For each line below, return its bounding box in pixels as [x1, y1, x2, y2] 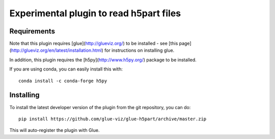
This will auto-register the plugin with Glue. [9, 127, 100, 133]
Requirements [9, 27, 56, 36]
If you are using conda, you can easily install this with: [9, 66, 123, 72]
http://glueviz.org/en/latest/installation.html [11, 47, 102, 53]
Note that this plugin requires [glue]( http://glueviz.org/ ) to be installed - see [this [9, 41, 178, 47]
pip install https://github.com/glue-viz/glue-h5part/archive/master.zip [18, 116, 207, 122]
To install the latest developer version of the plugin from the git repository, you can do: [9, 104, 191, 110]
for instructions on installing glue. [104, 47, 175, 53]
